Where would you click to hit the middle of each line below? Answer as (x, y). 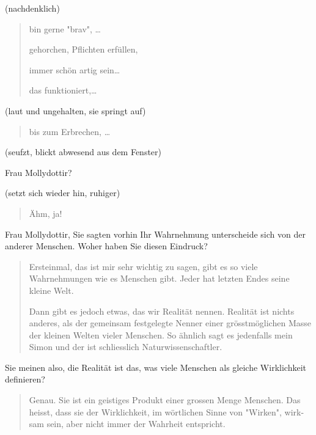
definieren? (25, 379)
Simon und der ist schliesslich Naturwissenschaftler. (126, 347)
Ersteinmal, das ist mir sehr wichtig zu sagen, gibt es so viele (143, 266)
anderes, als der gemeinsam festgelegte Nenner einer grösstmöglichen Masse (170, 323)
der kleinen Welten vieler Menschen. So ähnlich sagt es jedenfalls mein (161, 334)
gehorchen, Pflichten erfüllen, (83, 49)
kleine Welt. (51, 290)
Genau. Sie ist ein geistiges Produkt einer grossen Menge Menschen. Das (165, 400)
